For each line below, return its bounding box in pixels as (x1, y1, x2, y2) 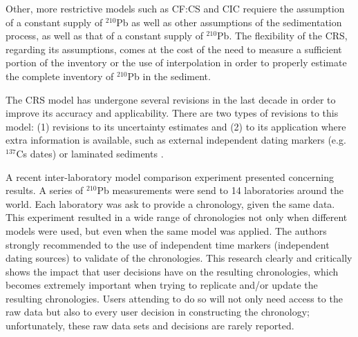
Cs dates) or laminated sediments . (16, 146, 164, 160)
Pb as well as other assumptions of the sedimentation (116, 15, 342, 29)
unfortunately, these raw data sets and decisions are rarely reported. (6, 318, 294, 333)
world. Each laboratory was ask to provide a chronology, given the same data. (6, 196, 335, 211)
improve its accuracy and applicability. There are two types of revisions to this (6, 106, 339, 120)
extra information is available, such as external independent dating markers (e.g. (6, 133, 346, 147)
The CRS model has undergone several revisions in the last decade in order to (6, 92, 336, 106)
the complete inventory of (6, 68, 114, 83)
